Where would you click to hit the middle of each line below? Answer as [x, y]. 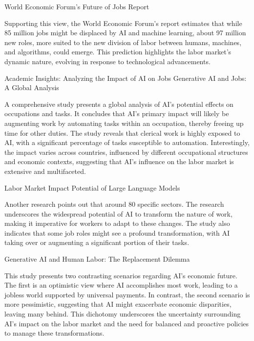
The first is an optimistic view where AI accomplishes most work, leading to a [121, 285]
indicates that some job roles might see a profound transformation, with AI [117, 232]
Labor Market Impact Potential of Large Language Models [92, 187]
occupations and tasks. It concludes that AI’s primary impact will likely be [117, 113]
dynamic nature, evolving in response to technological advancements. [107, 61]
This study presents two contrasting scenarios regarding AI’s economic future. [121, 275]
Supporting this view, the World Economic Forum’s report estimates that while [123, 23]
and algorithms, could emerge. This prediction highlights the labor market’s [118, 52]
